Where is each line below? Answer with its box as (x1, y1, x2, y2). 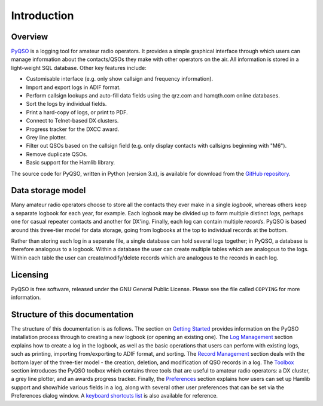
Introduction (11, 9, 74, 22)
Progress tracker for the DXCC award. (26, 126, 120, 133)
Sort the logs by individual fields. (26, 100, 107, 108)
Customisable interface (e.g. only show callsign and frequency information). (26, 75, 214, 83)
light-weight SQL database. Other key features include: (11, 64, 147, 71)
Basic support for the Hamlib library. (26, 159, 115, 166)
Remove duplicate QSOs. (26, 150, 88, 158)
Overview (11, 32, 48, 42)
